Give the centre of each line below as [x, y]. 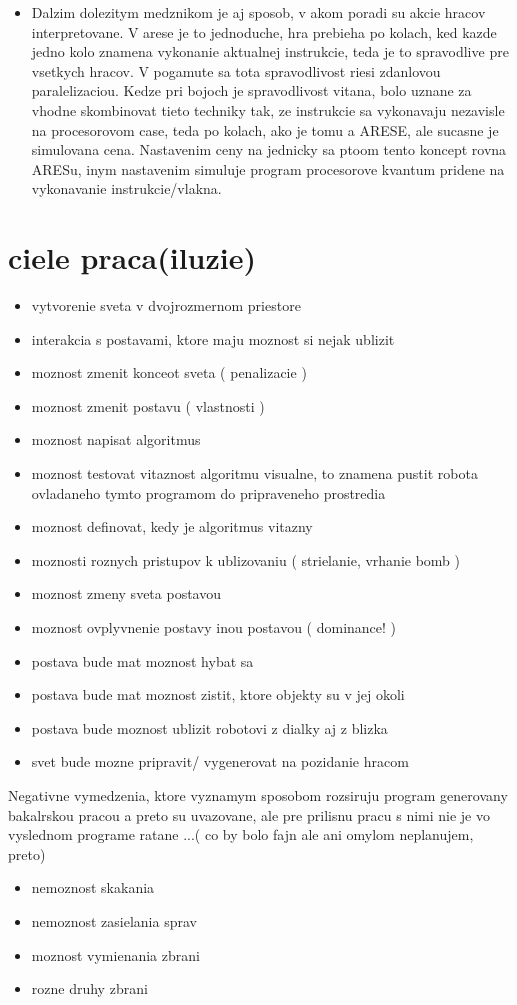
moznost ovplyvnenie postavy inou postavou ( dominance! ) [214, 627]
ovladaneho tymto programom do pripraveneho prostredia [208, 492]
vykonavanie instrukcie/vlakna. [126, 188]
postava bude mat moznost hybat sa [142, 660]
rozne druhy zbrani [89, 988]
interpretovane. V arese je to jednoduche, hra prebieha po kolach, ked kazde [264, 31]
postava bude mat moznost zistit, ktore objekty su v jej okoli [218, 694]
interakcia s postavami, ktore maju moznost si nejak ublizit [213, 338]
